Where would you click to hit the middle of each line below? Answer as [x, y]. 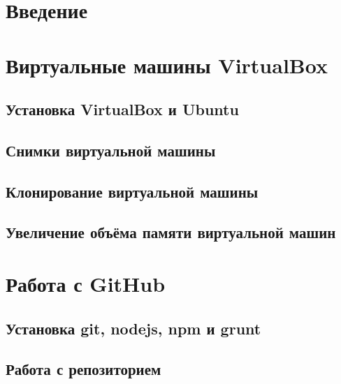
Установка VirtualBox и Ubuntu [122, 109]
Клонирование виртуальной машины [132, 191]
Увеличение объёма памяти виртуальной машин [171, 232]
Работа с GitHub [86, 284]
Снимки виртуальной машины [111, 150]
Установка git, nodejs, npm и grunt [133, 328]
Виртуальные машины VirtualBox [167, 65]
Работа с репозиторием [84, 369]
